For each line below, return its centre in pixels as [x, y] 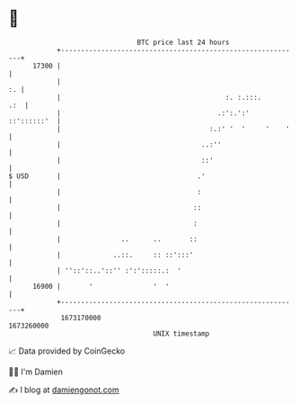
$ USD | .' [107, 176]
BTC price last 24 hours [183, 42]
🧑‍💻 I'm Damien [36, 372]
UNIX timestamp [181, 333]
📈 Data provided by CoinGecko [67, 351]
